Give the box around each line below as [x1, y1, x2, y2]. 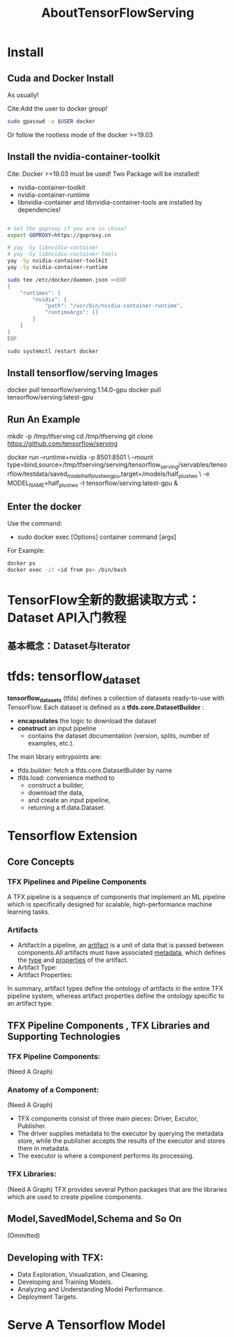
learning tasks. [7, 907, 50, 916]
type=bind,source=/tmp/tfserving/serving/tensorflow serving [7, 460, 179, 470]
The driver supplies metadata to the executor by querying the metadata [17, 1130, 224, 1138]
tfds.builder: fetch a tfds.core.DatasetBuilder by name [17, 766, 172, 775]
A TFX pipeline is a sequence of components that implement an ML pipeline [7, 892, 226, 901]
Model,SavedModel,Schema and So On [7, 1212, 182, 1224]
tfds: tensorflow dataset [7, 668, 141, 687]
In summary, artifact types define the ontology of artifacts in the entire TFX [7, 985, 223, 993]
